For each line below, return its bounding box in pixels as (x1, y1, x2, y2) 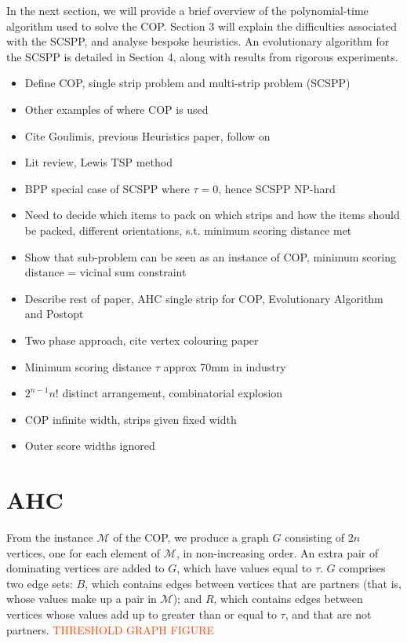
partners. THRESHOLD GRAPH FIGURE (6, 621, 215, 638)
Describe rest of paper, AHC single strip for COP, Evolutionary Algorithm (24, 290, 383, 306)
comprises (339, 560, 386, 576)
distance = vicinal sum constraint (24, 264, 187, 280)
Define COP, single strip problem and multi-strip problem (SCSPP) (24, 75, 351, 91)
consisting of (285, 529, 345, 545)
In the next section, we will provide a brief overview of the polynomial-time (6, 2, 369, 18)
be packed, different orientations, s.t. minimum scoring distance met (24, 221, 352, 238)
